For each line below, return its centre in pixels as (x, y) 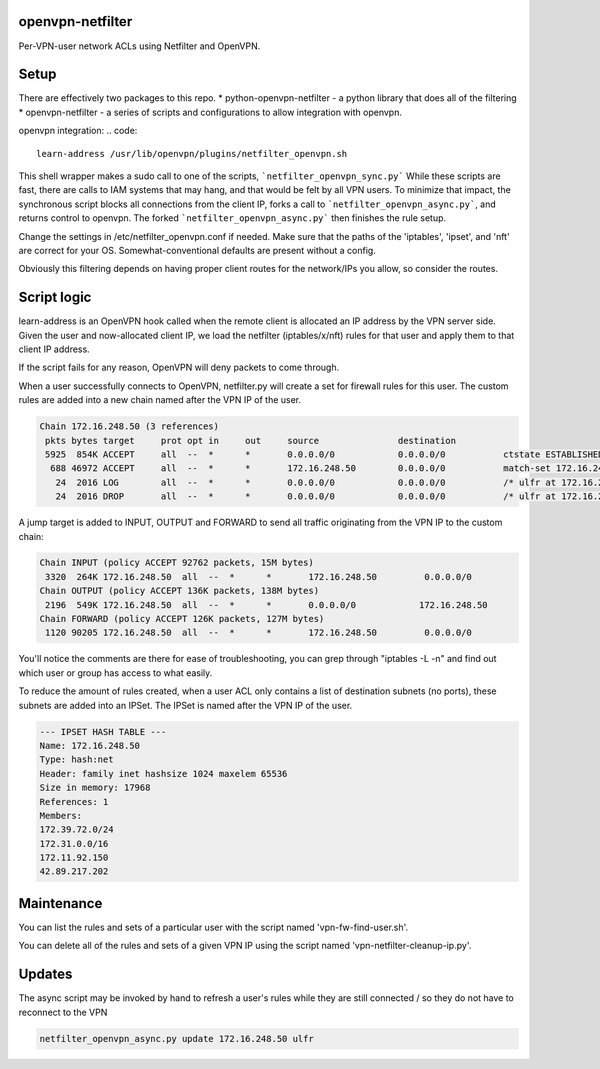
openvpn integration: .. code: (78, 131)
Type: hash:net (76, 759)
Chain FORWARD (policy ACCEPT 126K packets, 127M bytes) (182, 619)
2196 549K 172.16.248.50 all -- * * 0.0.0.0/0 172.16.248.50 (267, 604)
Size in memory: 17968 (95, 788)
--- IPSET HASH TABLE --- (103, 731)
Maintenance (60, 903)
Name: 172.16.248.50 (89, 745)
